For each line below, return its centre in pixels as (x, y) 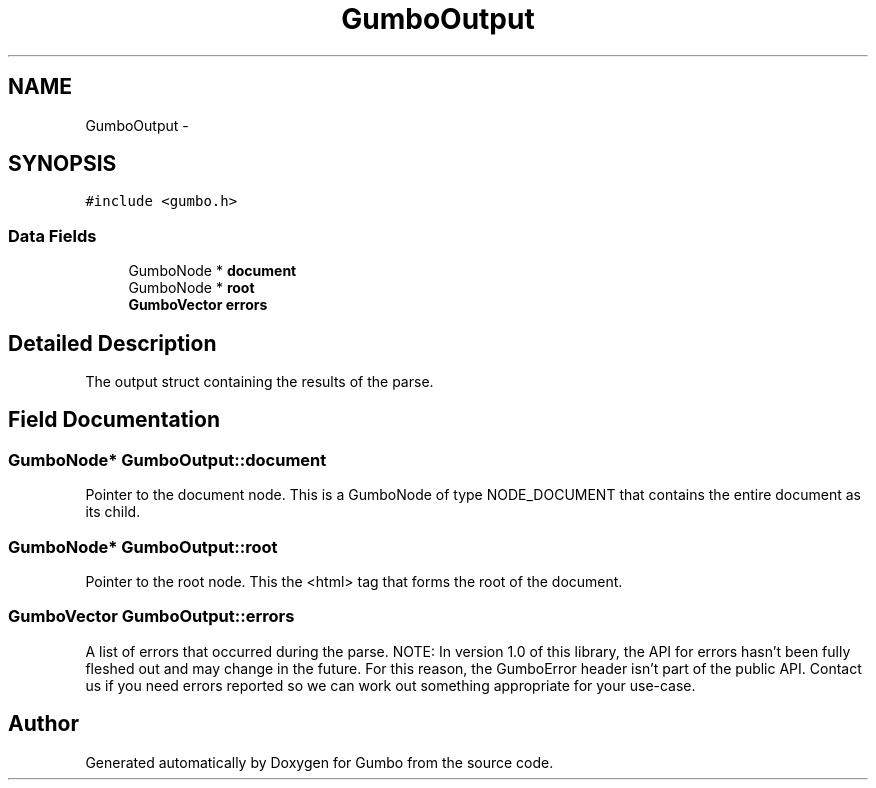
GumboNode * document (212, 271)
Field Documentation (114, 420)
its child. (113, 512)
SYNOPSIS (62, 164)
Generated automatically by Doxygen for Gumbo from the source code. (319, 762)
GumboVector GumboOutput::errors (151, 616)
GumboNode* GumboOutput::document (167, 459)
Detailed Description (112, 343)
